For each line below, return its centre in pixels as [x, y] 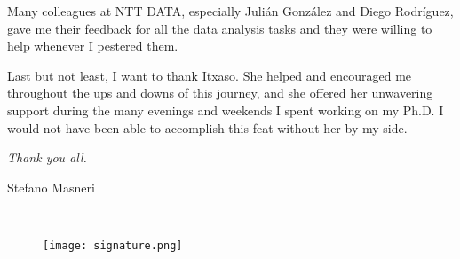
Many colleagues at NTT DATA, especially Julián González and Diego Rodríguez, [230, 11]
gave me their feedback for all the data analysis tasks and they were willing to [220, 28]
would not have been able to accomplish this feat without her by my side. [207, 127]
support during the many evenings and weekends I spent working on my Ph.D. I [226, 110]
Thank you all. [47, 157]
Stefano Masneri [51, 187]
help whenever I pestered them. [93, 46]
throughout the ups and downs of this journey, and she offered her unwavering [220, 93]
